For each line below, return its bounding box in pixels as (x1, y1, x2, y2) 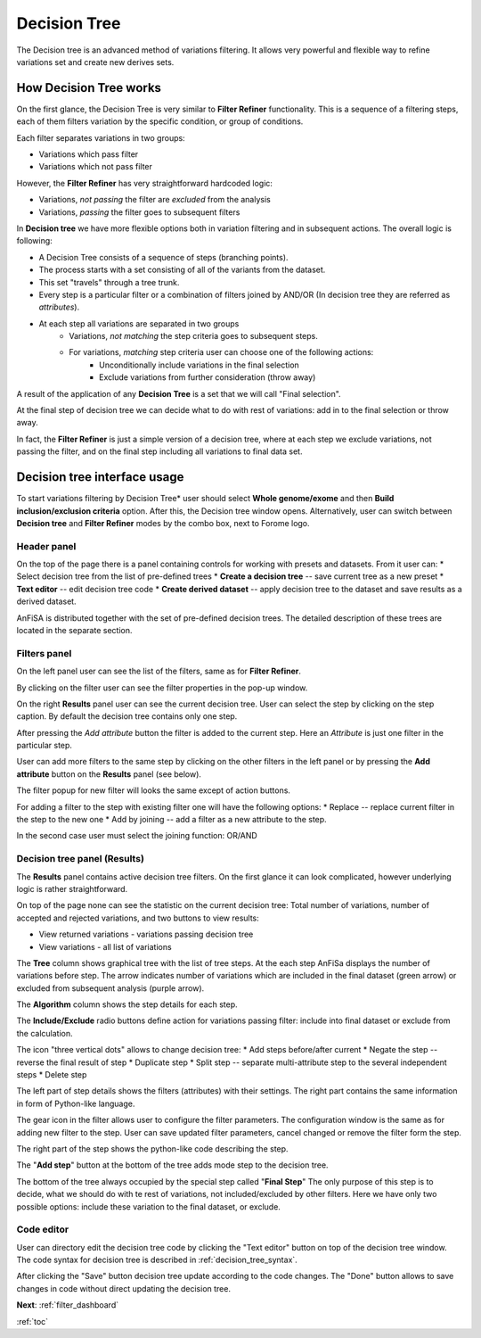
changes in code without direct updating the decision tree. (16, 1283, 232, 1293)
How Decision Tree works (16, 80, 162, 95)
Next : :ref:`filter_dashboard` (16, 1300, 119, 1310)
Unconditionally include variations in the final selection (99, 359, 300, 370)
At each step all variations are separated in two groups (38, 318, 240, 329)
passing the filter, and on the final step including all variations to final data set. (16, 446, 303, 457)
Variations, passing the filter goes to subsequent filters (38, 206, 240, 218)
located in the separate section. (16, 625, 133, 635)
